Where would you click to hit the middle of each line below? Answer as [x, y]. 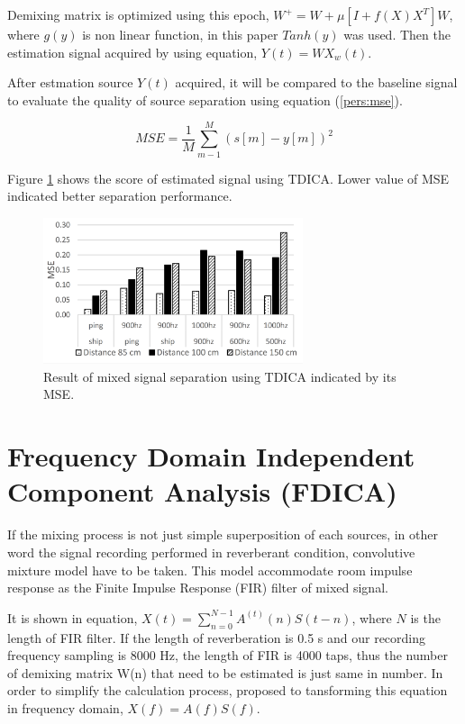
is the [425, 617]
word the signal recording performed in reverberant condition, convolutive [211, 552]
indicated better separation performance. [120, 196]
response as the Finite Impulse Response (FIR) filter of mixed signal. [198, 588]
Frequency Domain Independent [211, 456]
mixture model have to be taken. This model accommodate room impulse [210, 570]
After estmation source [70, 82]
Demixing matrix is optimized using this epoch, [138, 14]
